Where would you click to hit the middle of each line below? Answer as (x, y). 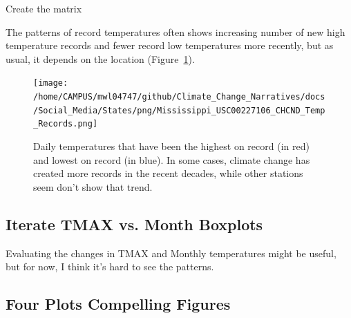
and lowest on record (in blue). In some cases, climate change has (172, 159)
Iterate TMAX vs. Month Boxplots (134, 224)
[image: (51, 83)
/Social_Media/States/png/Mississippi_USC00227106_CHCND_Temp (179, 110)
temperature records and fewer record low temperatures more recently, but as (170, 45)
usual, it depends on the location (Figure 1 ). (100, 58)
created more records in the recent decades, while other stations (168, 173)
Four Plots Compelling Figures (118, 304)
